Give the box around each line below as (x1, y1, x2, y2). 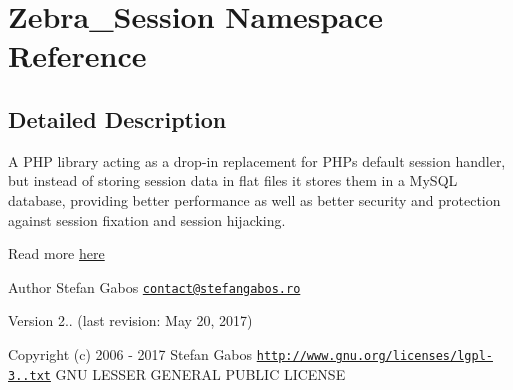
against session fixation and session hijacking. (8, 209, 286, 230)
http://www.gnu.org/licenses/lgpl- (256, 348, 493, 363)
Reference (8, 35, 147, 76)
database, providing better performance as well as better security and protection (8, 189, 501, 210)
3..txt (8, 368, 51, 383)
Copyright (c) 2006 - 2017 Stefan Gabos (8, 343, 253, 364)
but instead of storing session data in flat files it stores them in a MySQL (8, 170, 458, 191)
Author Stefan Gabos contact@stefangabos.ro (8, 276, 301, 297)
